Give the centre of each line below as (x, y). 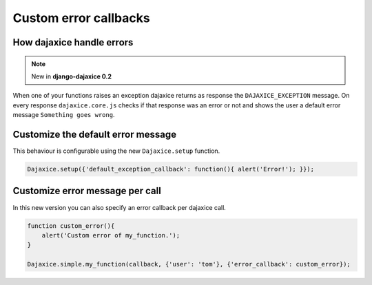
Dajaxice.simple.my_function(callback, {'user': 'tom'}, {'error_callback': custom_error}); (189, 264)
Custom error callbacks (82, 18)
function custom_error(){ (71, 226)
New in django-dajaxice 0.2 (72, 76)
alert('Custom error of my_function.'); (111, 235)
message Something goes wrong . (64, 115)
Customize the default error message (95, 134)
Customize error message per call (87, 191)
